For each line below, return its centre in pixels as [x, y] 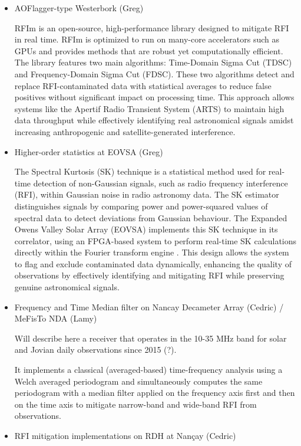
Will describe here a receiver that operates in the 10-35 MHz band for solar [150, 338]
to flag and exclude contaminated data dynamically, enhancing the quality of [153, 263]
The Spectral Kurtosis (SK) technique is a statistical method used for [140, 171]
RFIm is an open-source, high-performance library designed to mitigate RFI [152, 27]
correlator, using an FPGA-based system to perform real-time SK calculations [156, 240]
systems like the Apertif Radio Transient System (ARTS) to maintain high [149, 108]
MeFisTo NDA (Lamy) [56, 318]
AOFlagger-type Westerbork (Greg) [79, 8]
